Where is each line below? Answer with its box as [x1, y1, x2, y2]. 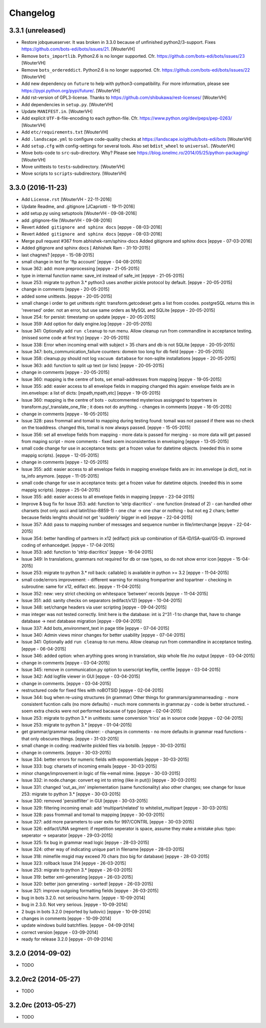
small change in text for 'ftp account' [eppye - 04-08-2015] [21, 258, 142, 264]
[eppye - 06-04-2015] [21, 646, 66, 652]
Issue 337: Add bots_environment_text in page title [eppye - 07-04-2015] [21, 625, 169, 631]
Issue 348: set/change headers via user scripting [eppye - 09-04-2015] [21, 604, 167, 610]
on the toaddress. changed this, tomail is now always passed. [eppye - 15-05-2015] [21, 425, 191, 431]
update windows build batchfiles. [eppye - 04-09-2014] [21, 922, 135, 928]
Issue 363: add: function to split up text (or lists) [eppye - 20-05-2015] [21, 362, 165, 368]
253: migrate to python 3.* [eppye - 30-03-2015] [21, 791, 121, 797]
